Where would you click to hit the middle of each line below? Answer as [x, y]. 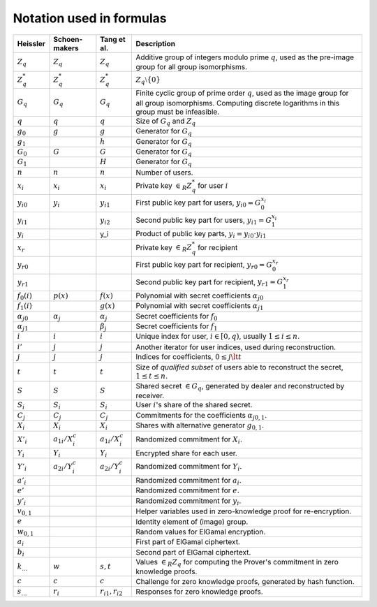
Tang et [113, 39]
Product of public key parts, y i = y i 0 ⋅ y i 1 [201, 235]
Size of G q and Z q [166, 122]
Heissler [31, 43]
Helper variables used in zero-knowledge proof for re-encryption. [244, 511]
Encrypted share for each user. [186, 453]
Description [156, 43]
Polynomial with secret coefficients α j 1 [200, 307]
